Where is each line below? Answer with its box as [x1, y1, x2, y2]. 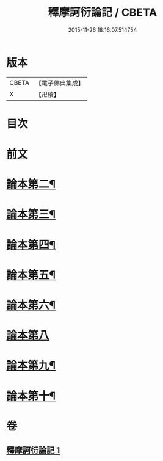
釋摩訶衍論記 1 [6, 445, 60, 456]
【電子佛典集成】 [35, 79, 84, 87]
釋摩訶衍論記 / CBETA [48, 5, 158, 20]
